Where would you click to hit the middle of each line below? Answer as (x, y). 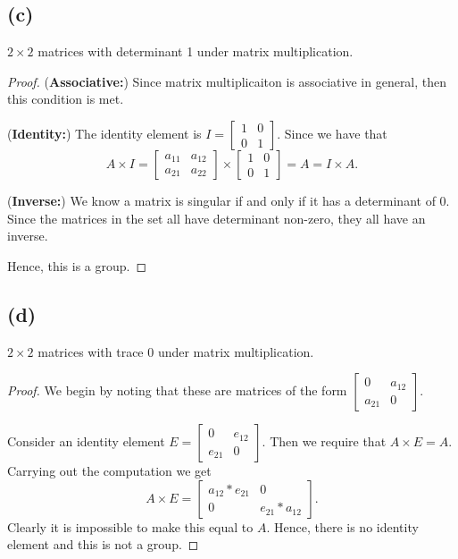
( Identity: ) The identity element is (104, 133)
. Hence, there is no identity (342, 526)
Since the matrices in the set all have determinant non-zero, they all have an (217, 218)
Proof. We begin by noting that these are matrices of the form (177, 390)
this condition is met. (66, 99)
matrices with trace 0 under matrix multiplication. (176, 351)
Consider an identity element (86, 441)
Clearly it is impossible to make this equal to (130, 526)
